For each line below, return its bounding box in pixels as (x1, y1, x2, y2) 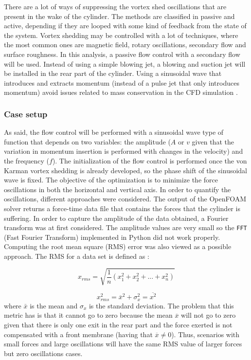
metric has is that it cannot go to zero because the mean (4, 310, 173, 320)
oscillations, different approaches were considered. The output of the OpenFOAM (4, 194, 247, 204)
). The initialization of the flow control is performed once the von (52, 155, 247, 165)
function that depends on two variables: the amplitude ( (4, 136, 171, 146)
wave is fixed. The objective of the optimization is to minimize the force (4, 175, 218, 185)
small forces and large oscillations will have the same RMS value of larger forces (4, 339, 242, 349)
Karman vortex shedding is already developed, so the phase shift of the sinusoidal (4, 165, 248, 175)
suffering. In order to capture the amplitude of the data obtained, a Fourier (4, 213, 229, 223)
